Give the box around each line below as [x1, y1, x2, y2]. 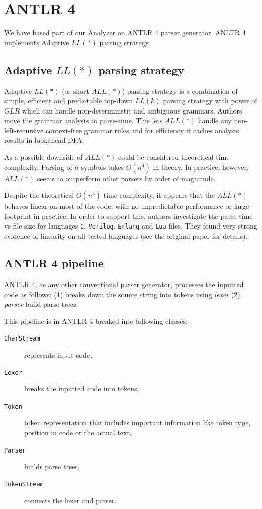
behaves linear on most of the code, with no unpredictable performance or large [4, 201, 249, 211]
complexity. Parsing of [4, 161, 72, 172]
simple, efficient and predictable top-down [4, 95, 133, 106]
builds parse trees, [24, 461, 80, 472]
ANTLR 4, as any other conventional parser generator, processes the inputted [4, 278, 244, 289]
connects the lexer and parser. [24, 495, 117, 505]
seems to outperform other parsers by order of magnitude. [37, 173, 216, 183]
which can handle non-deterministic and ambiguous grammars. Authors [22, 105, 242, 116]
